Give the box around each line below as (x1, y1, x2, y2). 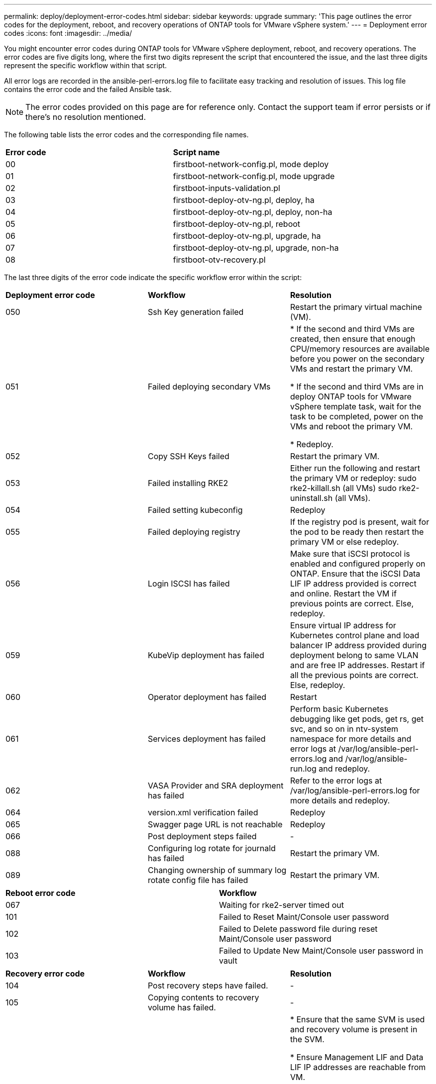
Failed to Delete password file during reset (219, 924, 378, 934)
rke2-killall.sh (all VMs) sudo (290, 483, 397, 493)
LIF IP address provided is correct (290, 579, 417, 589)
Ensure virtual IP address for (290, 620, 396, 630)
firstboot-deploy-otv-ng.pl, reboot (173, 219, 301, 229)
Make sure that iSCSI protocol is (290, 549, 410, 559)
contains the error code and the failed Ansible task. (4, 85, 172, 94)
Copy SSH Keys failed (147, 451, 229, 461)
